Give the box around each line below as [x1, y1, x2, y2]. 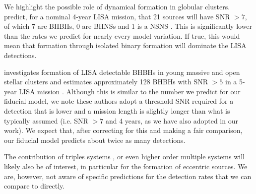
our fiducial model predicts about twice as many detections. [4, 134, 186, 145]
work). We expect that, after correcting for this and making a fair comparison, [4, 125, 243, 135]
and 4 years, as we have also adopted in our [105, 115, 238, 126]
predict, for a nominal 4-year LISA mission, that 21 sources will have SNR [4, 11, 230, 21]
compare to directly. [4, 181, 65, 191]
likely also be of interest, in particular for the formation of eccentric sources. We [4, 161, 248, 171]
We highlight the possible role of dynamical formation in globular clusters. [4, 1, 230, 11]
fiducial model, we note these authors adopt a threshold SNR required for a [4, 96, 234, 106]
